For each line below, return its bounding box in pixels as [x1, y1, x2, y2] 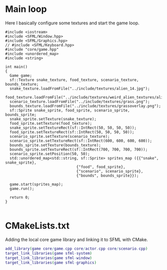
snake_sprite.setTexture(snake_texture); [9, 116, 97, 121]
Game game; [9, 73, 32, 78]
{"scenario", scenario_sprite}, [76, 169, 143, 174]
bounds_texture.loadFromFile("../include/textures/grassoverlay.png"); [9, 103, 162, 108]
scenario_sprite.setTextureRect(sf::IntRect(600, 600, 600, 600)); [9, 138, 153, 143]
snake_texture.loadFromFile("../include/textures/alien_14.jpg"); [9, 86, 150, 91]
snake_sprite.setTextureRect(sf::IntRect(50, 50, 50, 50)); [9, 125, 137, 130]
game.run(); [9, 186, 35, 191]
